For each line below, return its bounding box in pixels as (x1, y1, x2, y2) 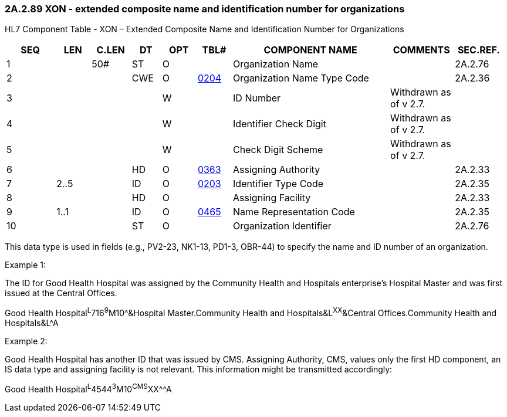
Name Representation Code (233, 206, 355, 218)
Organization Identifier (233, 220, 332, 232)
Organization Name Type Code (233, 72, 369, 84)
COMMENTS (393, 44, 450, 56)
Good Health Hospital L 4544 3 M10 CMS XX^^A (5, 382, 172, 394)
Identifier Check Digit (233, 118, 326, 130)
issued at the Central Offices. (5, 288, 117, 299)
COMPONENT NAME (263, 44, 357, 56)
